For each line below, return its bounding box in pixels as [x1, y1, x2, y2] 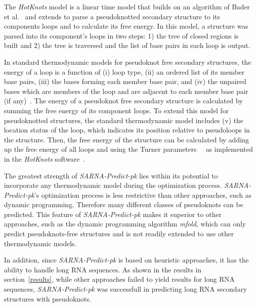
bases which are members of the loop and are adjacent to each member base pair [4, 86, 249, 96]
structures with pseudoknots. [4, 293, 91, 304]
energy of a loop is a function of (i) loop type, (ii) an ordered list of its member [4, 66, 245, 77]
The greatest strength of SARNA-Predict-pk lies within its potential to [4, 170, 218, 180]
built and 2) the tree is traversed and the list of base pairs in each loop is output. [4, 40, 251, 50]
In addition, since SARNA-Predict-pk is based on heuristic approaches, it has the [4, 255, 249, 265]
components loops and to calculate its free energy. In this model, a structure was [4, 21, 249, 31]
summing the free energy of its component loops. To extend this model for [4, 105, 229, 115]
